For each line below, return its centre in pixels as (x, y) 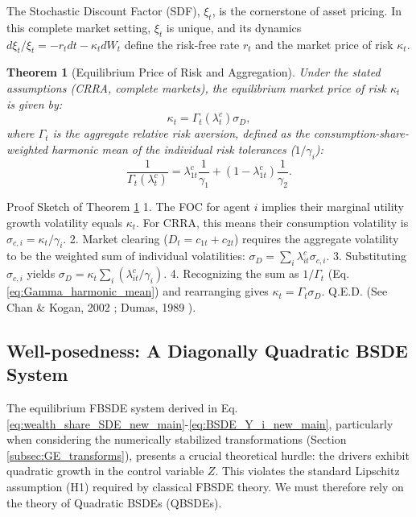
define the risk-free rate (182, 44)
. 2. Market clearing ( (115, 238)
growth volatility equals (65, 223)
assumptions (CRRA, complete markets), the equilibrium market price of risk (196, 87)
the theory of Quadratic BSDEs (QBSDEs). (114, 502)
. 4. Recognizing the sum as (231, 273)
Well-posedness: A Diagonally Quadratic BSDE (207, 350)
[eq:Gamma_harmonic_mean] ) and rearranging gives (138, 291)
